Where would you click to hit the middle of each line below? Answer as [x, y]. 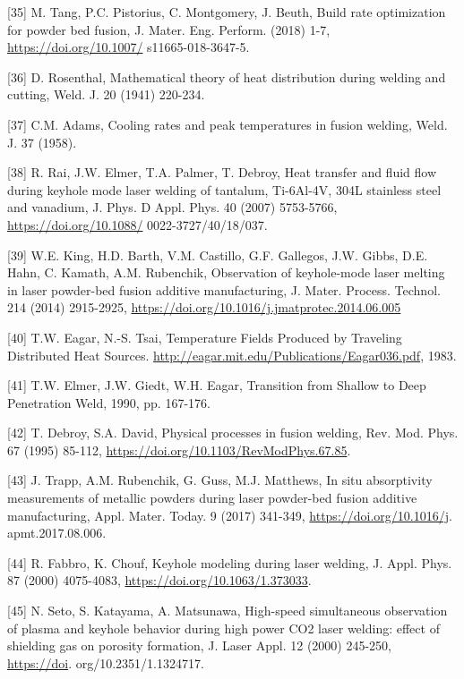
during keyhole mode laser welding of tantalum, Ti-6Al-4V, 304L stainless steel [224, 189]
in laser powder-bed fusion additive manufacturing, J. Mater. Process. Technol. [224, 289]
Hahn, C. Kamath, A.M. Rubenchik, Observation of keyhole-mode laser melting [226, 272]
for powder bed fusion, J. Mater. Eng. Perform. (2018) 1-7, [169, 29]
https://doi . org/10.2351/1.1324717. [106, 662]
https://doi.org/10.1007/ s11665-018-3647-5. [129, 47]
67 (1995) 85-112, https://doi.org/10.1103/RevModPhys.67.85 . [179, 450]
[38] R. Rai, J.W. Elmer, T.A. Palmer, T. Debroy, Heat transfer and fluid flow [222, 172]
